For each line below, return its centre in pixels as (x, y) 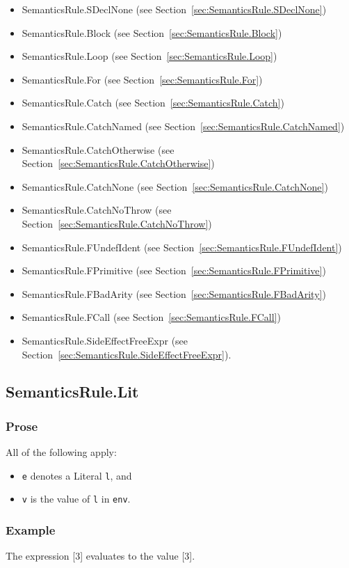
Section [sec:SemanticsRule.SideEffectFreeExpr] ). (127, 354)
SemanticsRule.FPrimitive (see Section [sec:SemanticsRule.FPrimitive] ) (174, 270)
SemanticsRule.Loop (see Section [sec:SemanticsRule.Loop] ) (149, 56)
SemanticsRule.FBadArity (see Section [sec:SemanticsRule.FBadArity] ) (174, 293)
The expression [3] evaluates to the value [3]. (100, 556)
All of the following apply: (61, 452)
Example (31, 529)
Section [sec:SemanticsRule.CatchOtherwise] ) (118, 163)
